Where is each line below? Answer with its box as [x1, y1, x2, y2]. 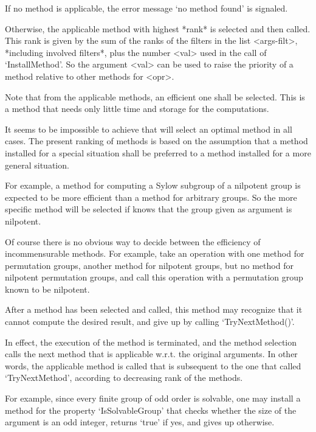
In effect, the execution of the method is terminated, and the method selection [5, 335, 297, 348]
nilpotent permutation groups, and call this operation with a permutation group [5, 271, 303, 284]
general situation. [5, 158, 69, 171]
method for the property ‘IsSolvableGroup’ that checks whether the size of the [5, 403, 297, 416]
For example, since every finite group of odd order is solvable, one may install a [5, 392, 301, 405]
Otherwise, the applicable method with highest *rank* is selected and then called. [5, 22, 311, 35]
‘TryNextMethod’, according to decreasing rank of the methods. [5, 371, 243, 384]
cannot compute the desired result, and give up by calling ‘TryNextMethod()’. [5, 315, 295, 328]
